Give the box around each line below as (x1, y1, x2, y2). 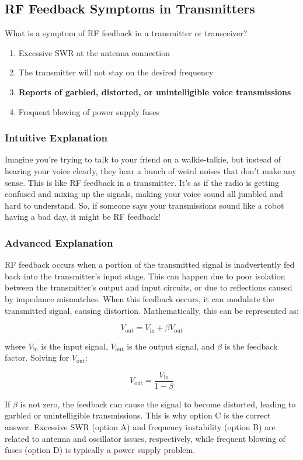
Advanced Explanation (5, 235, 113, 250)
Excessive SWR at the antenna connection (18, 46, 170, 58)
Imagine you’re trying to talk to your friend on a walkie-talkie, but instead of (5, 153, 281, 165)
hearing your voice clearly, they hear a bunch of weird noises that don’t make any (5, 164, 297, 177)
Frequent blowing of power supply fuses (18, 105, 160, 117)
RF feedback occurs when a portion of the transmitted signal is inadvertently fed (5, 258, 295, 271)
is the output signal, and (127, 340, 215, 352)
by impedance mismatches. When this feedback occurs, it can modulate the (5, 292, 274, 305)
